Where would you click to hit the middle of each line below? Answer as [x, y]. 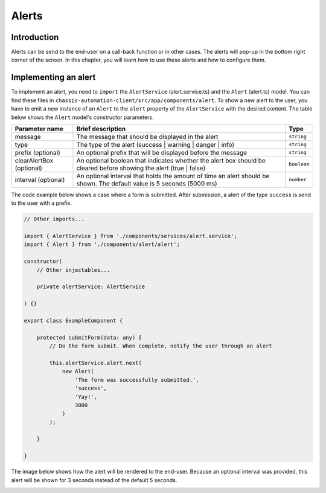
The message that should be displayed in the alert [147, 137]
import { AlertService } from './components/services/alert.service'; [131, 236]
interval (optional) [40, 179]
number [298, 180]
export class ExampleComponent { [73, 321]
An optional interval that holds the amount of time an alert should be [173, 176]
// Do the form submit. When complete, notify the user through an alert [161, 346]
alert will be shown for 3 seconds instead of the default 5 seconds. [94, 480]
